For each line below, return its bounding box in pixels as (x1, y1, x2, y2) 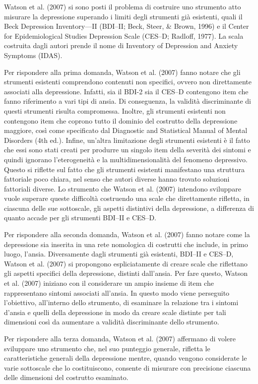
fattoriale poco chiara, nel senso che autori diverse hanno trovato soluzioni (4, 174, 230, 184)
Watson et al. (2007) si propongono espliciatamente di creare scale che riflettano (4, 258, 248, 268)
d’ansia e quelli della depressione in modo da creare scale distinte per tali (4, 307, 226, 317)
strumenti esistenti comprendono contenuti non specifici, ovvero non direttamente (4, 76, 252, 87)
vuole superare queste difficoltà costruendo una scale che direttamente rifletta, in (4, 193, 250, 203)
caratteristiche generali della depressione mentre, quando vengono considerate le (4, 353, 247, 363)
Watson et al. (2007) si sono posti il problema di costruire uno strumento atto (4, 1, 241, 11)
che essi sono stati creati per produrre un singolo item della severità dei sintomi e (4, 144, 251, 155)
